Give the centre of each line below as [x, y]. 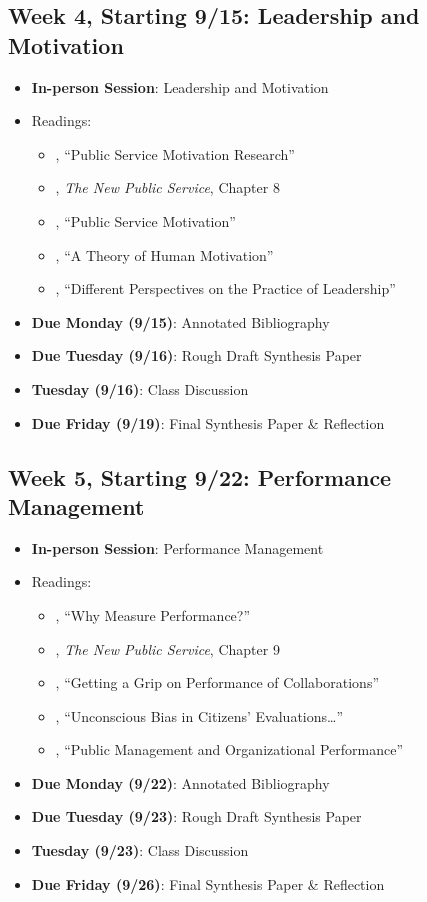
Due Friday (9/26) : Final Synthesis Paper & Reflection [208, 883]
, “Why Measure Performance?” [153, 614]
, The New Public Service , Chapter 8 [167, 187]
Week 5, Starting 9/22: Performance [200, 476]
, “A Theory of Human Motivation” [164, 254]
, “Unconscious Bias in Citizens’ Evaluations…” [199, 715]
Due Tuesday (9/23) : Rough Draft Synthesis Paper [196, 816]
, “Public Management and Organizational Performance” [229, 749]
